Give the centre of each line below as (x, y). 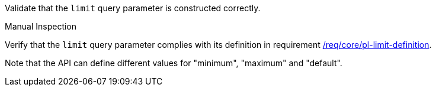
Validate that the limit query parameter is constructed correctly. (133, 8)
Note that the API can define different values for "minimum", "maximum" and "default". (174, 63)
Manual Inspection (41, 26)
